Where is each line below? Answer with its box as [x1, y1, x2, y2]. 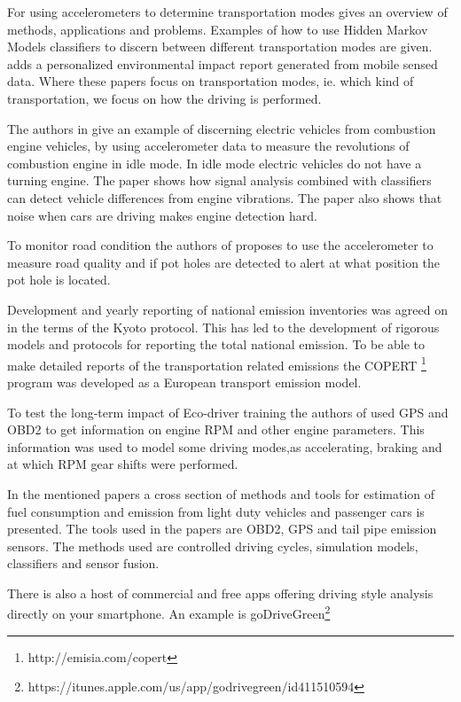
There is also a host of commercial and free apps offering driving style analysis [7, 583, 434, 602]
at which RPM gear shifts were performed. [7, 455, 238, 473]
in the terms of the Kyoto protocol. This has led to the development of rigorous [7, 317, 440, 336]
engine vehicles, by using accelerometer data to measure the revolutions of [7, 136, 410, 155]
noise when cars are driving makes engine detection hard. [7, 206, 317, 224]
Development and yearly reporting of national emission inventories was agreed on [7, 300, 448, 318]
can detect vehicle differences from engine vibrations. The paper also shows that [7, 188, 442, 207]
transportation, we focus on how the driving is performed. [7, 89, 322, 107]
